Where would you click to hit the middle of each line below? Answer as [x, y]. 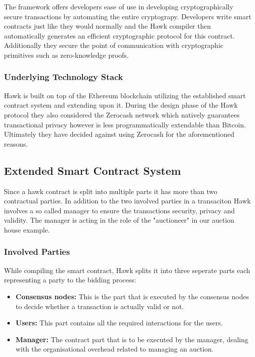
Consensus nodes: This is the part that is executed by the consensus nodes [132, 296]
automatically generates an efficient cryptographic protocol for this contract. [119, 35]
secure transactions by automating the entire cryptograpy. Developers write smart [128, 16]
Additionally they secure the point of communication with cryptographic [114, 45]
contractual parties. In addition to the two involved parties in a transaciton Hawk [127, 201]
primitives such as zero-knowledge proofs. [66, 55]
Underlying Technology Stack [64, 77]
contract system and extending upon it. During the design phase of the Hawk [121, 105]
